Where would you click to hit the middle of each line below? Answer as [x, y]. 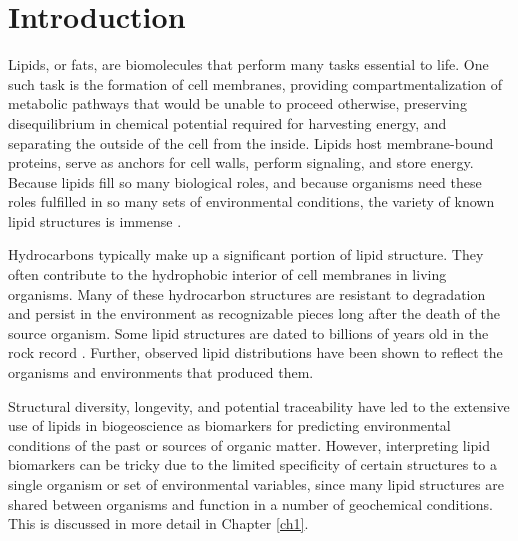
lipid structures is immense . [95, 220]
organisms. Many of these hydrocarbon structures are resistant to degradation [247, 293]
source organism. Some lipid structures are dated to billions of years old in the [248, 332]
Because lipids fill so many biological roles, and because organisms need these [245, 181]
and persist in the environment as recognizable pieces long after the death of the [254, 313]
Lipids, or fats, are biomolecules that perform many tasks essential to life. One [248, 64]
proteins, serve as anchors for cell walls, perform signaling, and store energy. [241, 162]
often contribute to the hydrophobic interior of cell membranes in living [227, 274]
